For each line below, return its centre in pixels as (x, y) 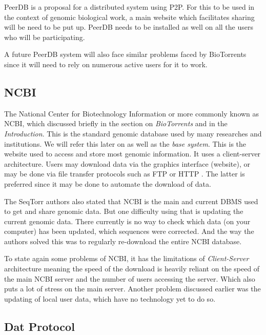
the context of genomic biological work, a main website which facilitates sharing (129, 17)
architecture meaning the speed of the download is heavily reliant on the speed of (132, 269)
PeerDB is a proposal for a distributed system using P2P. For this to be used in (129, 7)
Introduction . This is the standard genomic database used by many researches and (133, 133)
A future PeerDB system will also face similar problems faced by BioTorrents (125, 54)
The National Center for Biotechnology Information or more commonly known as (132, 113)
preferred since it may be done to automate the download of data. (108, 183)
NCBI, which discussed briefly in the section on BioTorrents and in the (116, 123)
